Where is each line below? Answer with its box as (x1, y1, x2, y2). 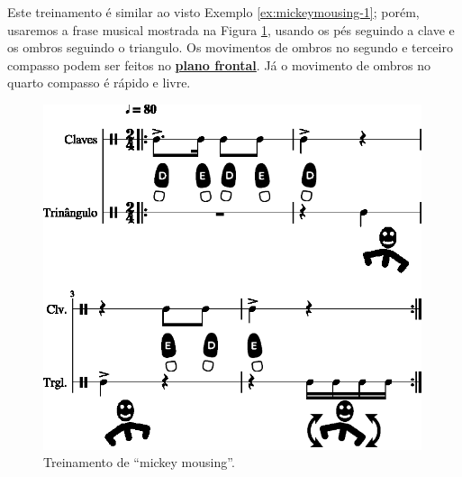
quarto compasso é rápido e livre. (7, 73, 191, 92)
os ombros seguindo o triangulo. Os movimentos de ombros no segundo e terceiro (7, 38, 453, 57)
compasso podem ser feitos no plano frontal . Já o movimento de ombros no (7, 55, 431, 74)
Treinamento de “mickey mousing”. (43, 453, 235, 472)
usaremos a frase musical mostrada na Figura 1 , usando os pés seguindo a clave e (7, 20, 455, 39)
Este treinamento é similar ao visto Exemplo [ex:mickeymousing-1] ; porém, (7, 3, 420, 21)
